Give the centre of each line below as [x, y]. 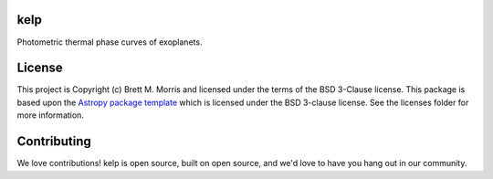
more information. [50, 115]
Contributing [54, 142]
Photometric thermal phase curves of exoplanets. [110, 42]
